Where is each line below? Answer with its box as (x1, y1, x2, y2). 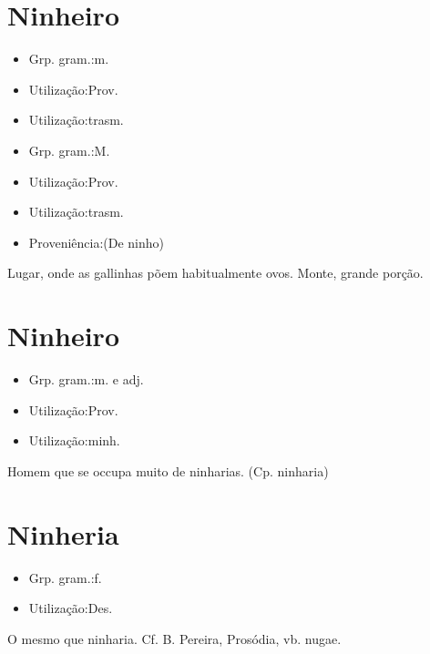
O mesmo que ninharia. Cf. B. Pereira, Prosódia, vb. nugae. (7, 628, 342, 648)
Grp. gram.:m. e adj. (28, 370, 144, 388)
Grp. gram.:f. (28, 567, 102, 587)
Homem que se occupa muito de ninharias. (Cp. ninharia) (7, 461, 329, 480)
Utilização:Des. (28, 598, 113, 618)
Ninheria (7, 515, 119, 552)
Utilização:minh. (28, 431, 120, 450)
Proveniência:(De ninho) (28, 232, 165, 251)
